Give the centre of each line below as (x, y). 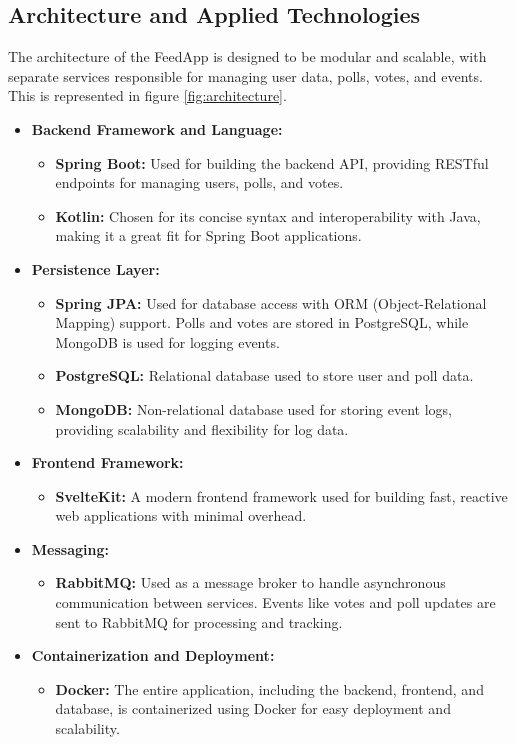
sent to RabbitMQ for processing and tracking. (199, 621)
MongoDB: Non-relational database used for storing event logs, (253, 408)
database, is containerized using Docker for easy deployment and (253, 708)
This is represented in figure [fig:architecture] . (147, 95)
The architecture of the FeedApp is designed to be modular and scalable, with (247, 56)
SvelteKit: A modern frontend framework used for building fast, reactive (281, 495)
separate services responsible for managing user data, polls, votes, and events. (245, 75)
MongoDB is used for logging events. (167, 341)
